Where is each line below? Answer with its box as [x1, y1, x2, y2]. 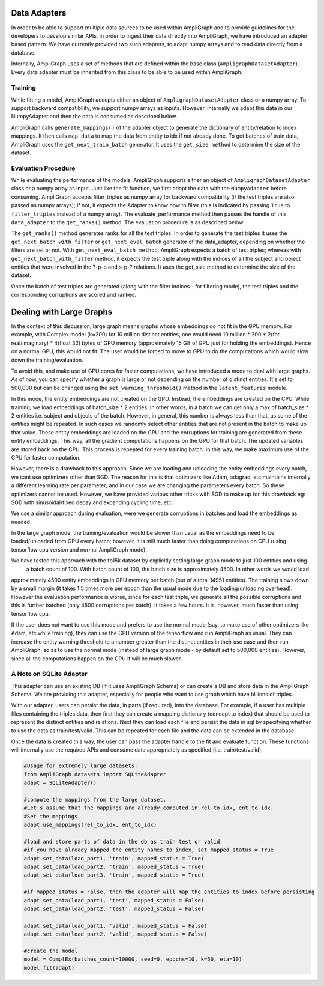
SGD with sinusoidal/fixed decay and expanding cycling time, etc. [11, 499, 173, 506]
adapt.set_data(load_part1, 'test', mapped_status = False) [23, 897, 205, 904]
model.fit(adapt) [23, 964, 75, 971]
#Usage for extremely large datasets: [23, 762, 138, 769]
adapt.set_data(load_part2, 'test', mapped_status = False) [23, 905, 205, 913]
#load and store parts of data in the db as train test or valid [23, 838, 220, 845]
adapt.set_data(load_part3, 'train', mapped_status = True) [23, 872, 205, 878]
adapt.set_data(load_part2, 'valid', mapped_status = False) [23, 931, 208, 937]
